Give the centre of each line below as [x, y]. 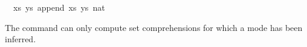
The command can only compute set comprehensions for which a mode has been [154, 27]
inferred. [21, 39]
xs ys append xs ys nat [59, 7]
